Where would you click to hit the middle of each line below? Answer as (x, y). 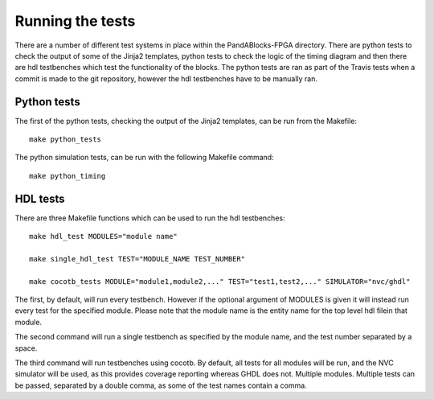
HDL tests (40, 198)
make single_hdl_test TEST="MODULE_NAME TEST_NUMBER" (137, 259)
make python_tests (66, 140)
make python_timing (68, 176)
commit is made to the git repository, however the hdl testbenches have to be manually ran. (166, 78)
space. (26, 348)
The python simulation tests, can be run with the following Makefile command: (144, 158)
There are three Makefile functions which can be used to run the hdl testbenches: (150, 218)
